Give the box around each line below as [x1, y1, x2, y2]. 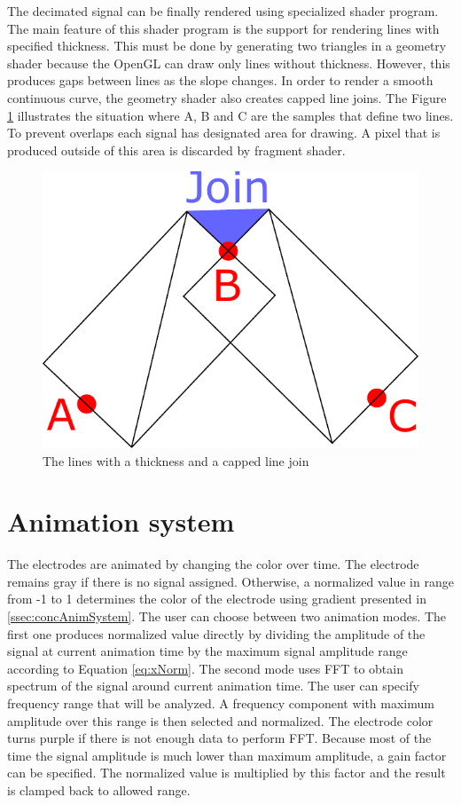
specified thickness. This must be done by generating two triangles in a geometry [7, 36, 447, 55]
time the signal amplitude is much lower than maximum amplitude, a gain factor [7, 746, 447, 764]
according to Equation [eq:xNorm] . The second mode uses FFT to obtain [7, 659, 403, 677]
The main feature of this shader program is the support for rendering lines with [7, 19, 440, 37]
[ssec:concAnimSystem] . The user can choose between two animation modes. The [7, 607, 447, 626]
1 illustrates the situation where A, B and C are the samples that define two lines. [7, 106, 454, 124]
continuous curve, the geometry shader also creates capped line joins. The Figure [7, 88, 447, 107]
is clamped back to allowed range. [7, 780, 191, 799]
